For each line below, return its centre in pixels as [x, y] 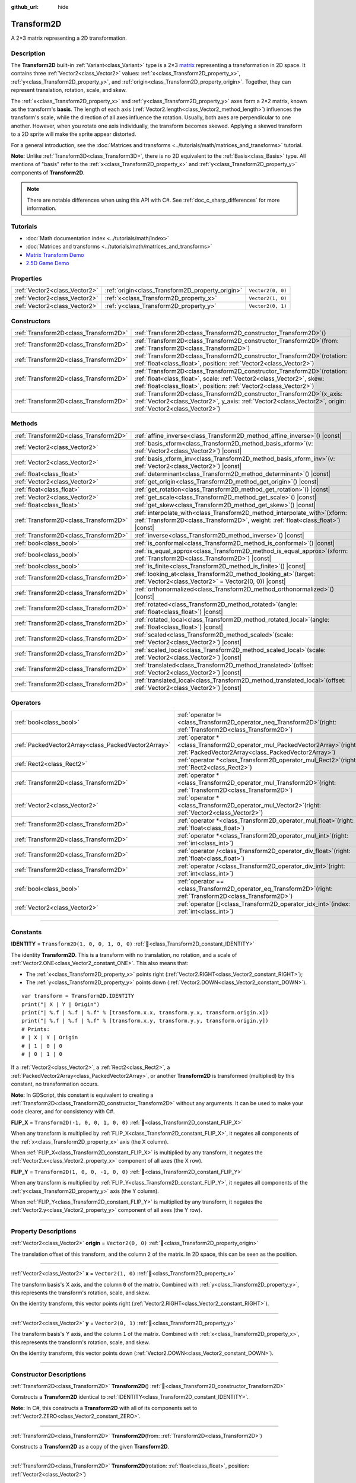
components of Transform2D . [48, 173]
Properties [27, 278]
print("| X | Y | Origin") [61, 1004]
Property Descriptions [44, 1231]
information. [42, 208]
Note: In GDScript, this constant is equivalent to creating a [82, 1095]
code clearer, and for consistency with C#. [63, 1112]
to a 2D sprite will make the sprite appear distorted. [74, 134]
